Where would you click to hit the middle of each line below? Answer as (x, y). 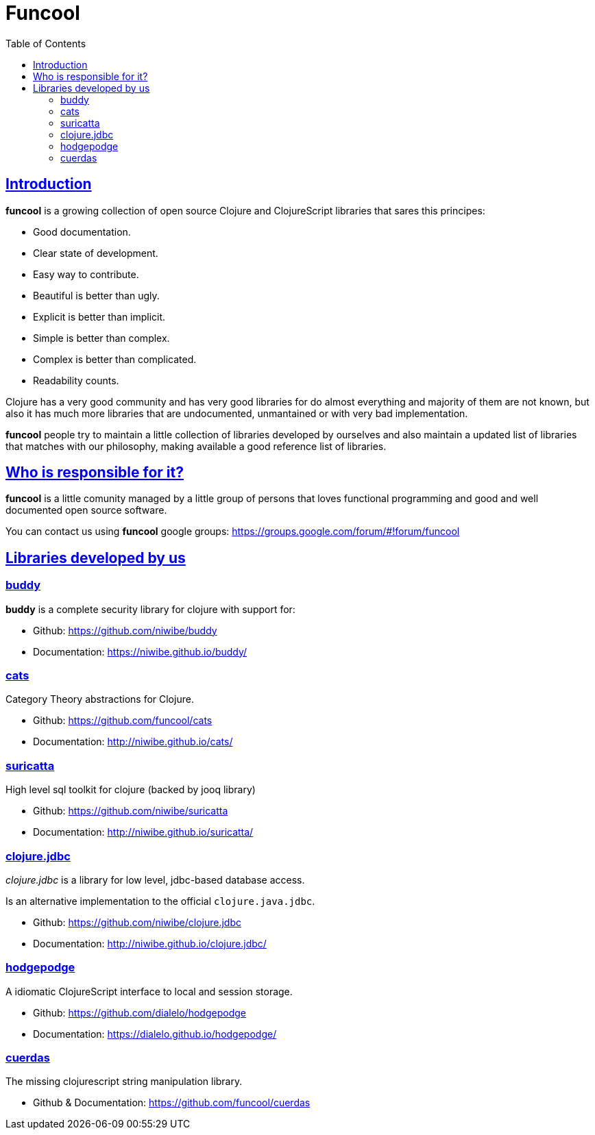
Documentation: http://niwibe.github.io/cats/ (133, 742)
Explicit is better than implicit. (99, 316)
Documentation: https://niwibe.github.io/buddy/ (140, 651)
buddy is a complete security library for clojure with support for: (150, 609)
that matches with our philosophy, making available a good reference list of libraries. (196, 446)
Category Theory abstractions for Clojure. (100, 699)
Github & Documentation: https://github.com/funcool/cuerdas (172, 1103)
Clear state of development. (96, 253)
